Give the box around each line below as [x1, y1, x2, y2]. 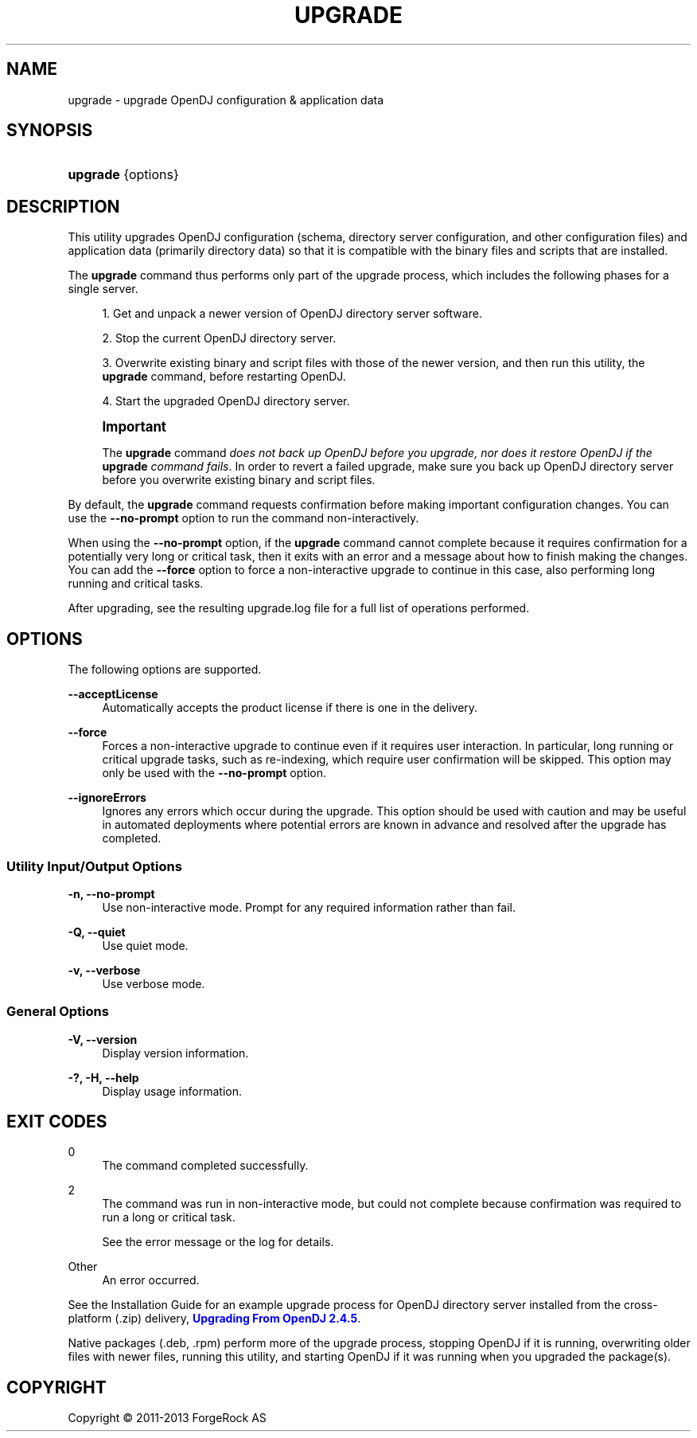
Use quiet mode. [102, 938, 189, 952]
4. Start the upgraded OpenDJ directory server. [102, 394, 350, 408]
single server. [68, 282, 138, 296]
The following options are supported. [68, 662, 262, 677]
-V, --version [68, 1032, 138, 1046]
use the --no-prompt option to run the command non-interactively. [68, 511, 419, 526]
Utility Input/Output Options [6, 858, 182, 874]
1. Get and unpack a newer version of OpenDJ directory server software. [102, 307, 482, 321]
